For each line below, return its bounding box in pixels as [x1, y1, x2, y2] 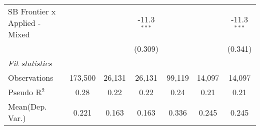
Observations [8, 72, 53, 83]
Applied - [8, 17, 41, 28]
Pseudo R [8, 86, 42, 98]
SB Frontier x [8, 5, 56, 17]
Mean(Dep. [8, 101, 47, 112]
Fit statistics [8, 57, 52, 69]
